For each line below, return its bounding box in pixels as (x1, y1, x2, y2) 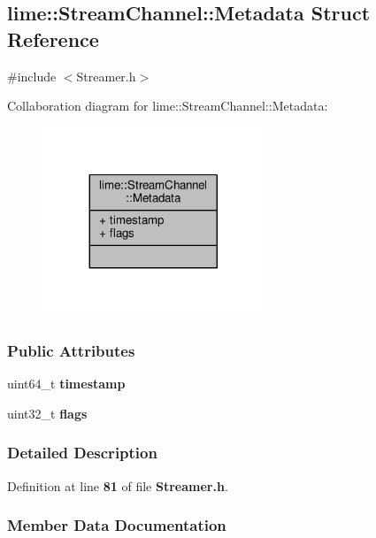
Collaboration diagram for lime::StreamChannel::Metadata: (7, 96, 328, 115)
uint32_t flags (7, 403, 88, 422)
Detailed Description (7, 442, 157, 464)
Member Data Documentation (7, 514, 226, 536)
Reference (7, 25, 99, 52)
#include (7, 66, 57, 85)
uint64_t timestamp (7, 374, 126, 393)
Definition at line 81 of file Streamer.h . (7, 476, 228, 495)
